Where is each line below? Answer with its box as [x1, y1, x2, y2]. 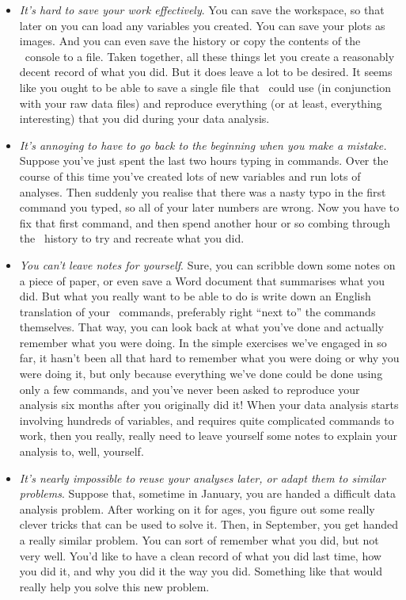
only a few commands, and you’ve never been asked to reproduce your [19, 380, 360, 397]
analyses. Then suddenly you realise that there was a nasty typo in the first [19, 183, 386, 200]
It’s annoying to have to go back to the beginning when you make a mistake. [19, 136, 387, 153]
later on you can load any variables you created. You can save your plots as [19, 17, 385, 33]
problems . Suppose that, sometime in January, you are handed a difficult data [19, 485, 396, 502]
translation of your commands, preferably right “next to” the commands [19, 303, 376, 319]
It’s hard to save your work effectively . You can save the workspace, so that [19, 2, 385, 17]
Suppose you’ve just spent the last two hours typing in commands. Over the [19, 152, 389, 169]
